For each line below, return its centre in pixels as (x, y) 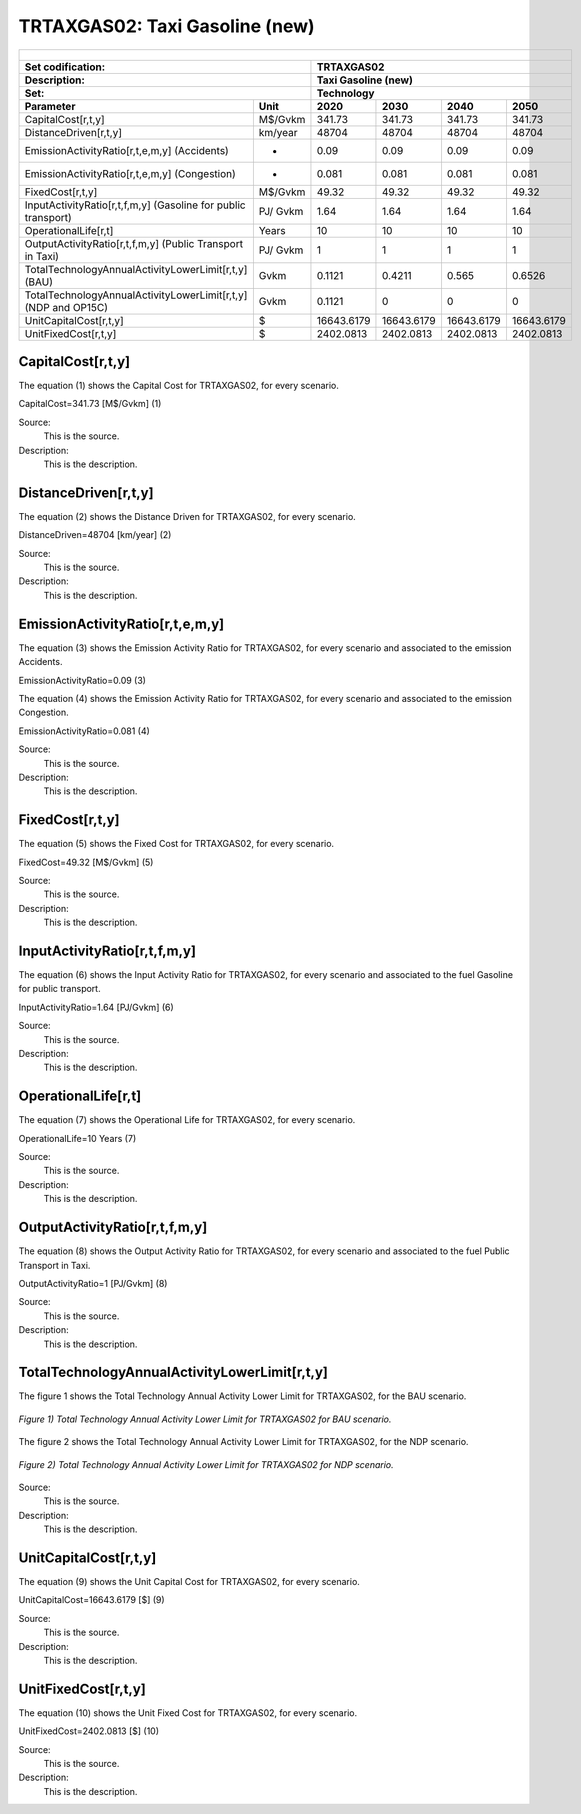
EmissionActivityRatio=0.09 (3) (82, 680)
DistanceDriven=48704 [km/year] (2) (95, 535)
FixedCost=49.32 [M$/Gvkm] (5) (86, 862)
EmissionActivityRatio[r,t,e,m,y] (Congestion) (130, 173)
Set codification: (65, 67)
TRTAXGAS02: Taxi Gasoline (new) (166, 26)
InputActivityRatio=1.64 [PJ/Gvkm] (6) (96, 1007)
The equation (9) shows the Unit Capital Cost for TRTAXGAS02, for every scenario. (189, 1582)
